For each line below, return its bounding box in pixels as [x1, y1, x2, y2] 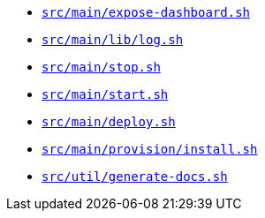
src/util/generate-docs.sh [42, 169, 228, 184]
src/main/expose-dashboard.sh [42, 5, 251, 19]
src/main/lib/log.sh [42, 33, 184, 47]
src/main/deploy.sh [42, 115, 176, 129]
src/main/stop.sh [42, 60, 161, 74]
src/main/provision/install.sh [42, 142, 258, 156]
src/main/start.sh [42, 87, 169, 101]
